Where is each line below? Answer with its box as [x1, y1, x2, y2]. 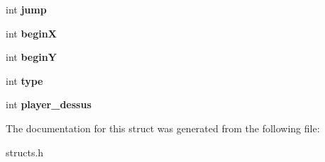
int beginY [6, 50, 57, 64]
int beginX [6, 25, 57, 40]
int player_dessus [6, 97, 92, 112]
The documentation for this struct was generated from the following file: [6, 120, 320, 135]
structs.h [6, 144, 44, 159]
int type [6, 73, 43, 88]
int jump [6, 2, 47, 16]
